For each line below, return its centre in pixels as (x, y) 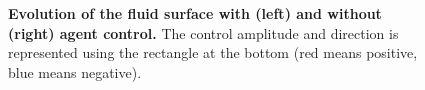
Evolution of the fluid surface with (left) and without (195, 13)
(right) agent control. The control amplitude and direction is (203, 32)
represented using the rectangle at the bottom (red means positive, (213, 52)
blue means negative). (75, 71)
